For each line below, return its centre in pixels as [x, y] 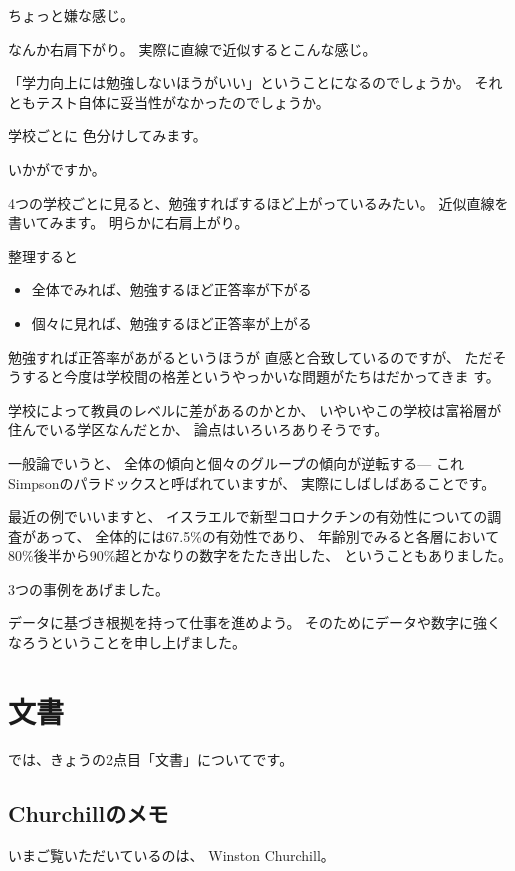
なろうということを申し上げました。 [127, 642]
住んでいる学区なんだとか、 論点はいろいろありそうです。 [198, 429]
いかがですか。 [57, 168]
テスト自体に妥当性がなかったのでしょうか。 [182, 101]
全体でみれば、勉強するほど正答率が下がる [171, 289]
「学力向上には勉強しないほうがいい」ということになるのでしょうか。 [239, 82]
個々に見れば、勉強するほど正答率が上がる [171, 322]
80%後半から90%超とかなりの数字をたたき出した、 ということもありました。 [260, 555]
